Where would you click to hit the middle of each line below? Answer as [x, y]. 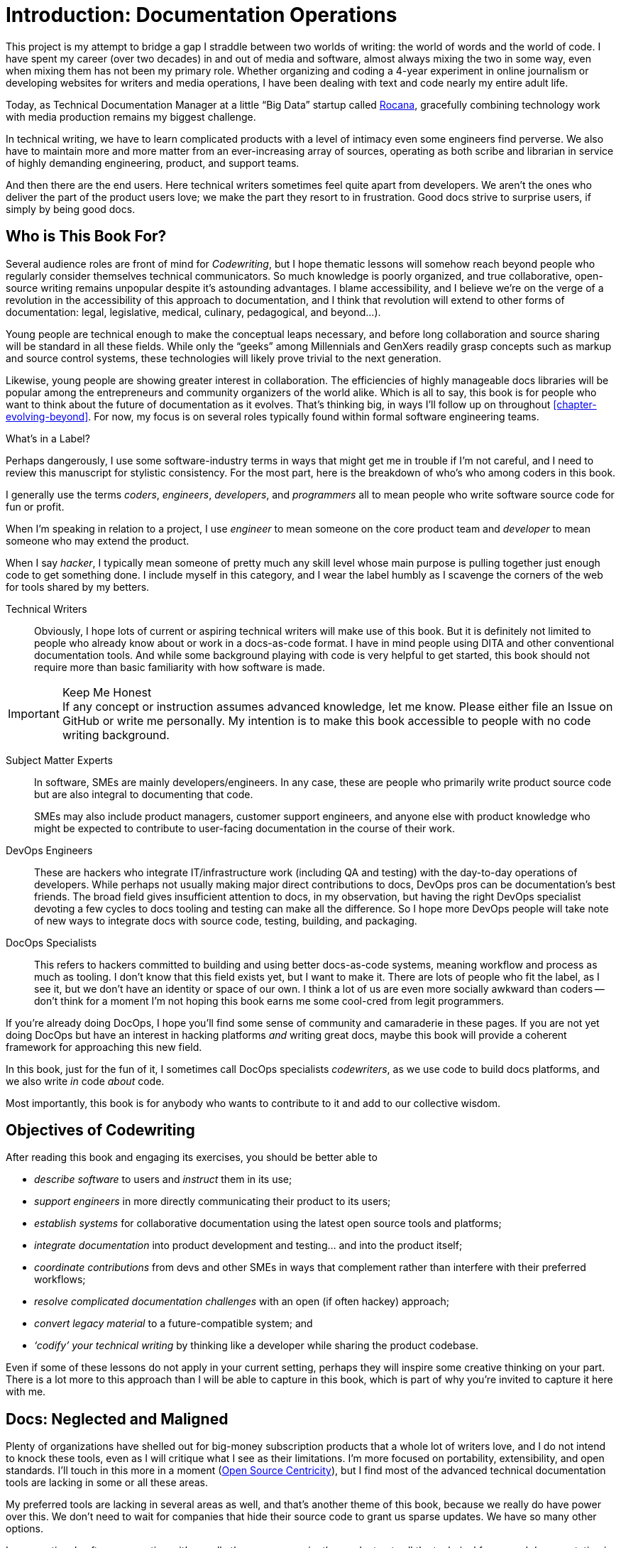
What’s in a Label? [48, 438]
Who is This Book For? [86, 236]
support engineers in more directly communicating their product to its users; [213, 1201]
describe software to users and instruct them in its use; [163, 1179]
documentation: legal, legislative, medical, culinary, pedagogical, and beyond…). [193, 312]
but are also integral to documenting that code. [144, 794]
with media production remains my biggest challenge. [131, 116]
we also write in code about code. [85, 1081]
